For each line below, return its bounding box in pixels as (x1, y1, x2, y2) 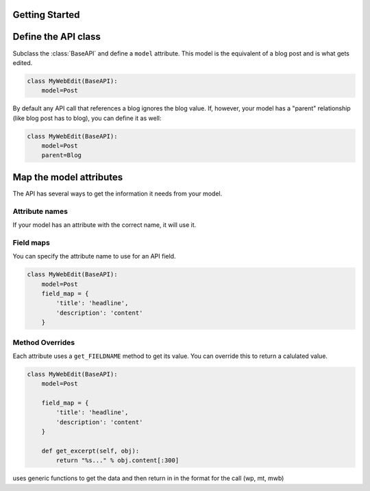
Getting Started (12, 9, 80, 21)
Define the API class (12, 31, 101, 43)
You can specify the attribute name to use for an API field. (12, 252, 176, 261)
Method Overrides (12, 337, 75, 347)
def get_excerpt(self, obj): (41, 447, 140, 455)
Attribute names (12, 206, 69, 216)
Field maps (12, 237, 51, 247)
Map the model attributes (12, 171, 123, 183)
